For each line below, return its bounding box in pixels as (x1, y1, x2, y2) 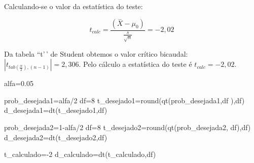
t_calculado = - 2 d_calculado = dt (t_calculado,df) (4, 149, 156, 159)
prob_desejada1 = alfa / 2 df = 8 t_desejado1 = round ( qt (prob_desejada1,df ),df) (4, 95, 245, 105)
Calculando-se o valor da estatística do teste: (4, 1, 143, 11)
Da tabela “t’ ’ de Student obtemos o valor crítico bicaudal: (4, 48, 188, 59)
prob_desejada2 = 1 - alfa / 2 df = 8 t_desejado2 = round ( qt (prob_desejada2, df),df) (4, 121, 251, 132)
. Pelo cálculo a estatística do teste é (79, 59, 192, 69)
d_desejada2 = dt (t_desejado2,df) (4, 132, 107, 142)
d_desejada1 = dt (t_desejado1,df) (4, 105, 107, 115)
